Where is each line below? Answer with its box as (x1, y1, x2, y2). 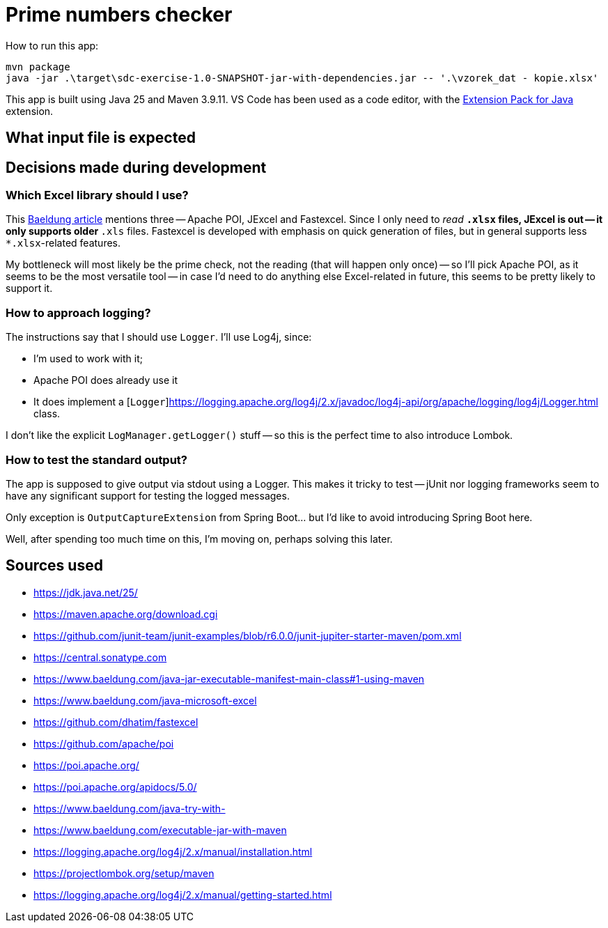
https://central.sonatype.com (33, 651, 167, 663)
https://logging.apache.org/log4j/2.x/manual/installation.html (33, 845, 313, 858)
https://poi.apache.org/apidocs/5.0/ (33, 780, 197, 793)
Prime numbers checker (6, 3, 233, 26)
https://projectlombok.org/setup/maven (33, 867, 215, 879)
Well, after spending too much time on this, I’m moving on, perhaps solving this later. (6, 532, 393, 545)
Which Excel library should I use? (6, 188, 189, 203)
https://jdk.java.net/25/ (33, 586, 138, 598)
